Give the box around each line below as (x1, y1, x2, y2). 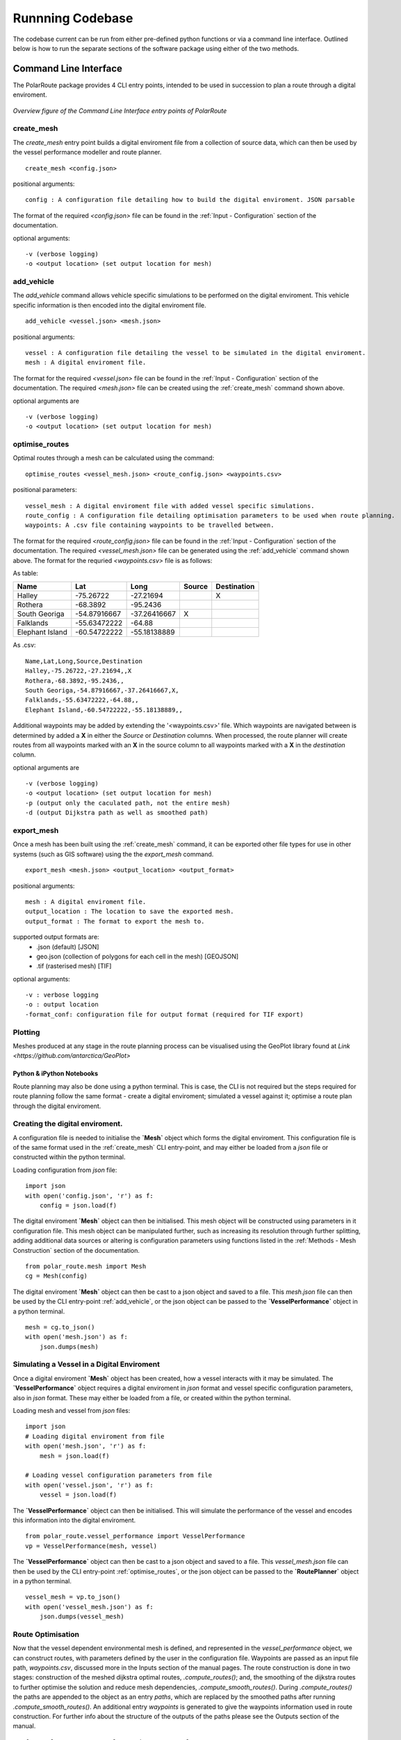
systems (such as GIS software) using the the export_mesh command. (13, 850, 214, 858)
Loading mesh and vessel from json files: (13, 1407, 131, 1415)
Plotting (13, 1027, 40, 1037)
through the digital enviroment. (13, 1102, 101, 1110)
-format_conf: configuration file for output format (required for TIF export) (25, 1010, 304, 1018)
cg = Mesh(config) (25, 1272, 88, 1280)
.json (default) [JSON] (36, 942, 99, 951)
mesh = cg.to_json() (25, 1323, 95, 1331)
